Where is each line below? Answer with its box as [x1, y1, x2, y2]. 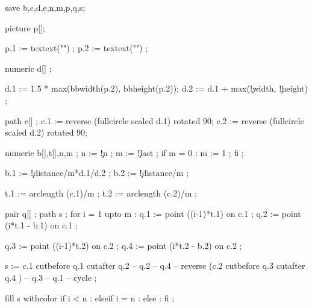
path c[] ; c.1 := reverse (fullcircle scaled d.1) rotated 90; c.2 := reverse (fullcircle [5, 114, 304, 127]
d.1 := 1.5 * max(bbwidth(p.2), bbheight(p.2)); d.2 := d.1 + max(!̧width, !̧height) [5, 82, 308, 95]
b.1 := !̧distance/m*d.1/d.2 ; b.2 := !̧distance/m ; [5, 166, 189, 179]
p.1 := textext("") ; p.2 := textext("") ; [5, 42, 148, 54]
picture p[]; [5, 21, 45, 34]
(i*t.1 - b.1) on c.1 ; [5, 219, 78, 231]
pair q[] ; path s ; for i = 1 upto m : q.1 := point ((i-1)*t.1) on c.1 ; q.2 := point [5, 207, 301, 219]
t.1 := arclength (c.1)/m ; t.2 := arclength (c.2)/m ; [5, 186, 197, 199]
